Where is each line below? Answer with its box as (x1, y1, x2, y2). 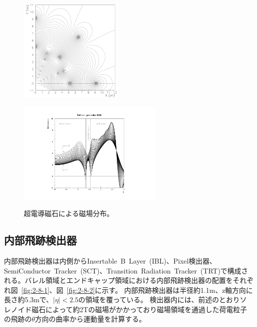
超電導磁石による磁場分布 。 (24, 208, 114, 218)
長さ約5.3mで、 (4, 294, 53, 305)
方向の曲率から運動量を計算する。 (35, 314, 146, 324)
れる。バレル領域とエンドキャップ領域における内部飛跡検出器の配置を (4, 275, 233, 285)
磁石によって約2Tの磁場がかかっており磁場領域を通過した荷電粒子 (31, 304, 247, 314)
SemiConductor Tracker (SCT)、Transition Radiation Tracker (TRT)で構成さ (4, 265, 249, 275)
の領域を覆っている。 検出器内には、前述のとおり (78, 294, 240, 305)
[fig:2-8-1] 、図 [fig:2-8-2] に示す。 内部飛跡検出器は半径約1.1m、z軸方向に (21, 284, 253, 295)
